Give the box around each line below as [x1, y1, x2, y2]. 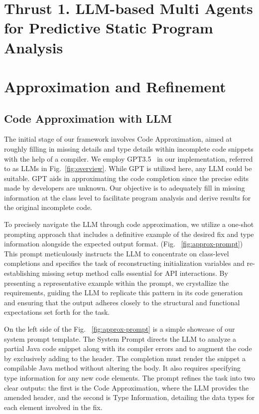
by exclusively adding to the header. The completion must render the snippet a [4, 353, 246, 363]
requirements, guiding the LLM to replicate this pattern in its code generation [4, 287, 243, 298]
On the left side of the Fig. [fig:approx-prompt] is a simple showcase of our [4, 324, 235, 334]
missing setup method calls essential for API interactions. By [42, 268, 228, 278]
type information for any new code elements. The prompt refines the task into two [4, 372, 255, 383]
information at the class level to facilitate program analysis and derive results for [4, 192, 251, 203]
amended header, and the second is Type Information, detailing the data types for [4, 392, 255, 403]
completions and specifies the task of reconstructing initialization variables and [4, 258, 245, 268]
